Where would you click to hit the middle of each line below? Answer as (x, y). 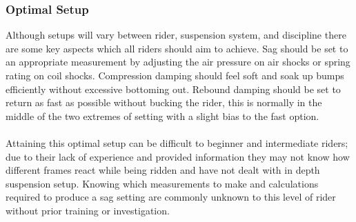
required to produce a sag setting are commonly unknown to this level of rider (171, 197)
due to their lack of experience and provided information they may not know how (178, 156)
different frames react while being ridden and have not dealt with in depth (163, 170)
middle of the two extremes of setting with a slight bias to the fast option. (162, 115)
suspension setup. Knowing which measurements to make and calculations (162, 183)
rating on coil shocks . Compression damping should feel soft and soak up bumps (175, 75)
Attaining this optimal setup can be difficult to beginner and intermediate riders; (177, 142)
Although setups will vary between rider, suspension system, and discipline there (176, 35)
